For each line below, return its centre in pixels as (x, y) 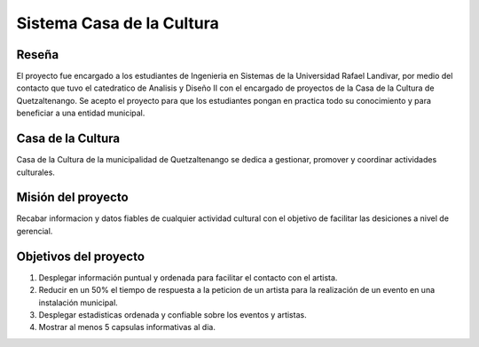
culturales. (35, 172)
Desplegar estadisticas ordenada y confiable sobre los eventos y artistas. (173, 314)
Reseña (38, 55)
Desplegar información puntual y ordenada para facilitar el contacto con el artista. (188, 277)
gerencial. (35, 231)
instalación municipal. (79, 303)
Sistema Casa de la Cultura (118, 23)
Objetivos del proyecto (81, 256)
